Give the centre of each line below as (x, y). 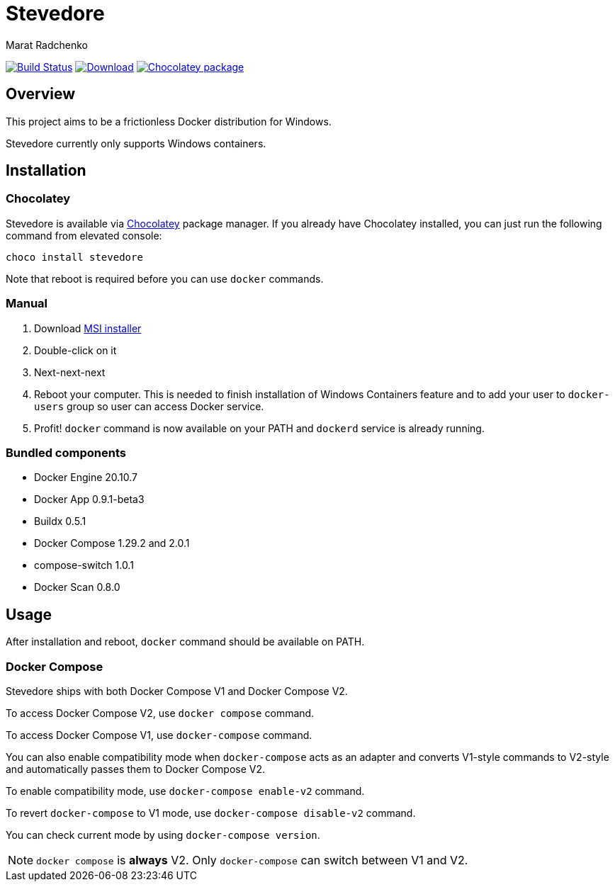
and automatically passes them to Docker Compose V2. (136, 769)
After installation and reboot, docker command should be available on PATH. (185, 642)
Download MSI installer (88, 328)
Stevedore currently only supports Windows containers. (136, 143)
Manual (27, 304)
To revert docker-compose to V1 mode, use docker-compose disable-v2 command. (211, 813)
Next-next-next (70, 372)
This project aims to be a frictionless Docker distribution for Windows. (169, 121)
